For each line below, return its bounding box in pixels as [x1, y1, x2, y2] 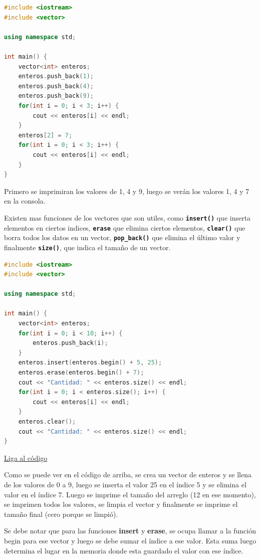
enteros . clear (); [18, 418, 76, 425]
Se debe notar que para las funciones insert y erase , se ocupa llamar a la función [4, 525, 256, 536]
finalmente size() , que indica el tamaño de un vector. [4, 242, 171, 252]
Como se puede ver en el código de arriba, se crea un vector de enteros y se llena [4, 469, 251, 480]
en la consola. [4, 196, 46, 206]
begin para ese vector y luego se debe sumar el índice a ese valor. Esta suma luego [4, 535, 256, 545]
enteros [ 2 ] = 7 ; [18, 131, 73, 139]
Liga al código [4, 452, 48, 463]
